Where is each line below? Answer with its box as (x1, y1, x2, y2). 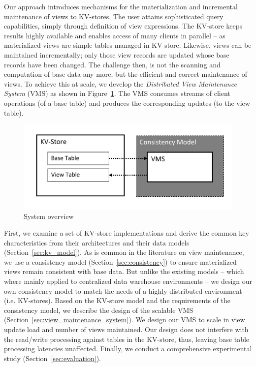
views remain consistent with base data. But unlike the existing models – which (4, 266, 244, 276)
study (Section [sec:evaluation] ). (4, 353, 101, 363)
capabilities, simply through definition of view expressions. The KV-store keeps (4, 21, 243, 31)
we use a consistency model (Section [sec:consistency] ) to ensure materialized (4, 256, 237, 267)
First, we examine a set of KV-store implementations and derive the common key (4, 228, 249, 238)
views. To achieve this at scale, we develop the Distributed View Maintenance (4, 78, 237, 89)
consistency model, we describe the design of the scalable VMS (4, 305, 193, 315)
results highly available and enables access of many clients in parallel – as (4, 30, 225, 40)
